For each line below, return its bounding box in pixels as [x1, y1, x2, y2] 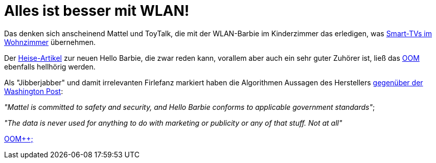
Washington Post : [4, 86, 63, 96]
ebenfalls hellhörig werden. [4, 62, 96, 71]
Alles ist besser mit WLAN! [4, 2, 190, 19]
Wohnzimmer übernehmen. [4, 37, 96, 46]
